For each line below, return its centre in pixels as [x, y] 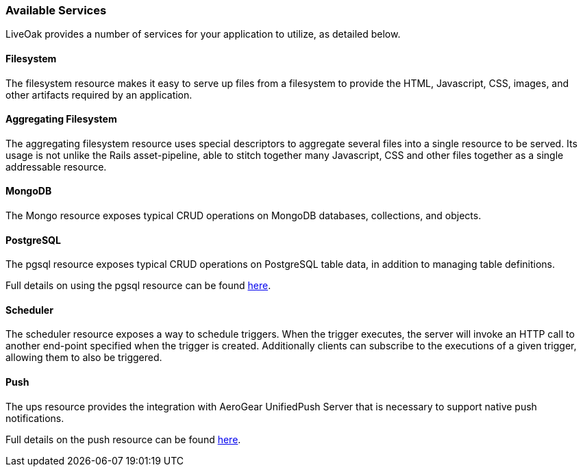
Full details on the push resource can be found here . [123, 439]
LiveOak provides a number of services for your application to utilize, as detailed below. [203, 34]
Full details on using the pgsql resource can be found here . [138, 286]
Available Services [56, 10]
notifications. [35, 418]
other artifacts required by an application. [99, 95]
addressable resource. [56, 166]
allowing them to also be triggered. [84, 358]
